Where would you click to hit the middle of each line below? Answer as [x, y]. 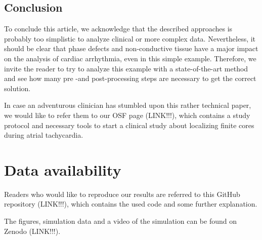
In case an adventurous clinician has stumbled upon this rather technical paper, [128, 105]
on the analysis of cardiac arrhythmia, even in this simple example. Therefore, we [130, 58]
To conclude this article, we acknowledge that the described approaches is [118, 29]
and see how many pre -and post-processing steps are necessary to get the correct [130, 78]
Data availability [63, 169]
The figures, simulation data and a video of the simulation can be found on [120, 221]
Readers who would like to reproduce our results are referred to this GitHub [122, 194]
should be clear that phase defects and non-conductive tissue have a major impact [131, 48]
